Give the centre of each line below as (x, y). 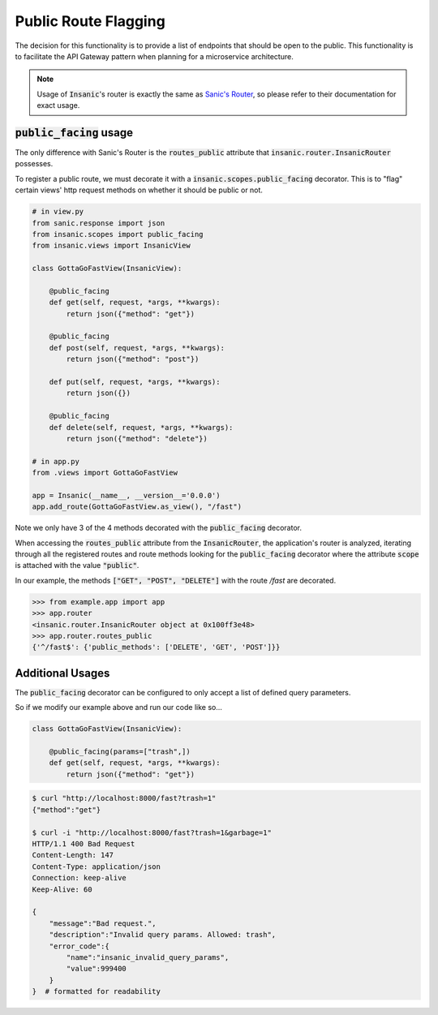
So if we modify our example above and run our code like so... (119, 707)
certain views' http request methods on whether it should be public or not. (139, 190)
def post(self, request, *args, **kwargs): (137, 348)
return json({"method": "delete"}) (137, 439)
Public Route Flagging (90, 21)
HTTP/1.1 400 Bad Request (84, 844)
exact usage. (58, 105)
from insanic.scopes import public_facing (118, 234)
